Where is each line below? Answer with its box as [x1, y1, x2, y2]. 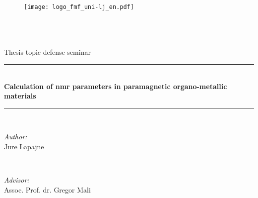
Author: [4, 131, 27, 142]
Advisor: [4, 175, 29, 185]
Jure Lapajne [4, 141, 44, 151]
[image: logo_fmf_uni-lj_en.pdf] [24, 3, 134, 10]
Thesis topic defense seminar [4, 47, 91, 57]
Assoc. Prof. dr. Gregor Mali [4, 184, 91, 195]
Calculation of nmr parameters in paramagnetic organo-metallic [4, 81, 227, 91]
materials [4, 91, 36, 101]
